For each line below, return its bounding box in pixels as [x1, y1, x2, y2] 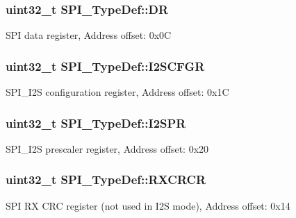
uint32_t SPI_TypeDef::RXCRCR [6, 171, 206, 188]
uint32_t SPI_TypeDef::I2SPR [6, 114, 186, 131]
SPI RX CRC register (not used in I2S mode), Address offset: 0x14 [6, 198, 290, 212]
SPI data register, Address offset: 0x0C [6, 28, 172, 42]
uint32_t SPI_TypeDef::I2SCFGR [6, 57, 205, 74]
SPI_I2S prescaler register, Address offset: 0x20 [6, 141, 209, 156]
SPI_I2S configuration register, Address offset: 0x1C [6, 85, 229, 99]
